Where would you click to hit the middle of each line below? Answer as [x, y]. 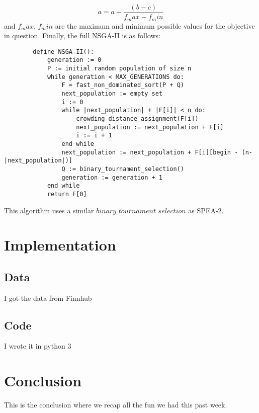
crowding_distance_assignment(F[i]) [137, 118]
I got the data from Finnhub [48, 298]
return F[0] [67, 194]
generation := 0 [74, 60]
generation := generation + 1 [112, 177]
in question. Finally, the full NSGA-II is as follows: [82, 35]
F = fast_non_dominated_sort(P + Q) [123, 85]
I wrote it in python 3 [38, 346]
